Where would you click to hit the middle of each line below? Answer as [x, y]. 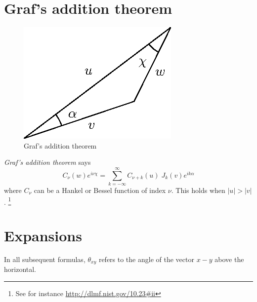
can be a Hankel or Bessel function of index [100, 190]
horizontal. [20, 269]
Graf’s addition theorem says [47, 162]
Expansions [43, 236]
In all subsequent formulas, [45, 259]
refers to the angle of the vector [146, 259]
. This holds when [198, 190]
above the [229, 259]
